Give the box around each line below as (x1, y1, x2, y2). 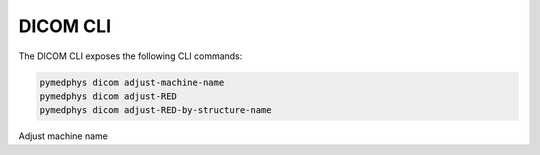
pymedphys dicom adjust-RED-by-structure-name (39, 105, 272, 116)
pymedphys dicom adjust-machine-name (39, 76, 225, 88)
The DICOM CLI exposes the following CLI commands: (18, 50, 243, 62)
